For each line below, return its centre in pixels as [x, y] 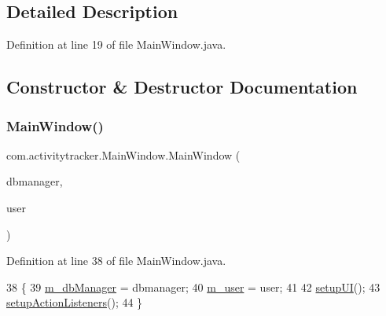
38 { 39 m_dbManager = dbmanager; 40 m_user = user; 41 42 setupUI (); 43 [193, 287]
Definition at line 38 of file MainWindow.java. [116, 261]
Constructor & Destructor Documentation [182, 87]
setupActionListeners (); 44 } [75, 302]
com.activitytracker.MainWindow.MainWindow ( [123, 154]
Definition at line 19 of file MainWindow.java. [116, 44]
